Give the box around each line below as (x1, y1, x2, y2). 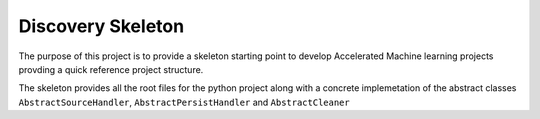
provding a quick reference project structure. (18, 63, 204, 75)
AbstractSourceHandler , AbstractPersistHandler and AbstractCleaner (18, 96, 350, 108)
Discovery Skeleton (18, 15, 185, 37)
